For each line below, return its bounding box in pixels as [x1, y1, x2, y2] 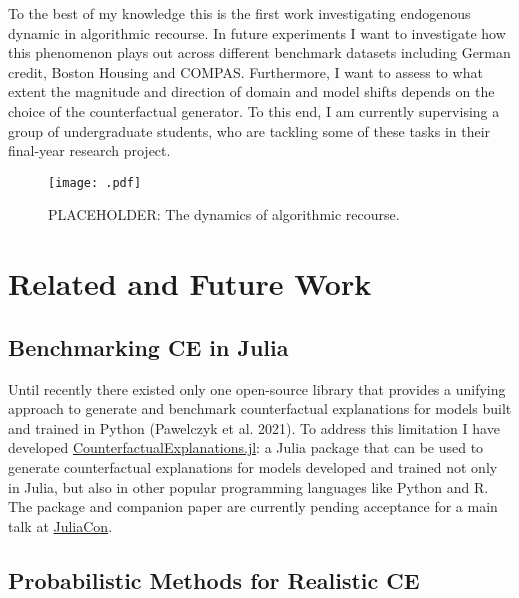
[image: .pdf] [48, 175, 142, 190]
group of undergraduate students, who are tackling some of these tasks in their [8, 120, 491, 141]
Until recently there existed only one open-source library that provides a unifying [8, 378, 506, 399]
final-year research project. [8, 140, 171, 161]
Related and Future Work [8, 263, 372, 304]
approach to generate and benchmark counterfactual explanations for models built [8, 398, 512, 419]
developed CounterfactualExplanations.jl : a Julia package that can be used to [8, 437, 484, 458]
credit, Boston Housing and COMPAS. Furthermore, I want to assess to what [8, 61, 483, 82]
